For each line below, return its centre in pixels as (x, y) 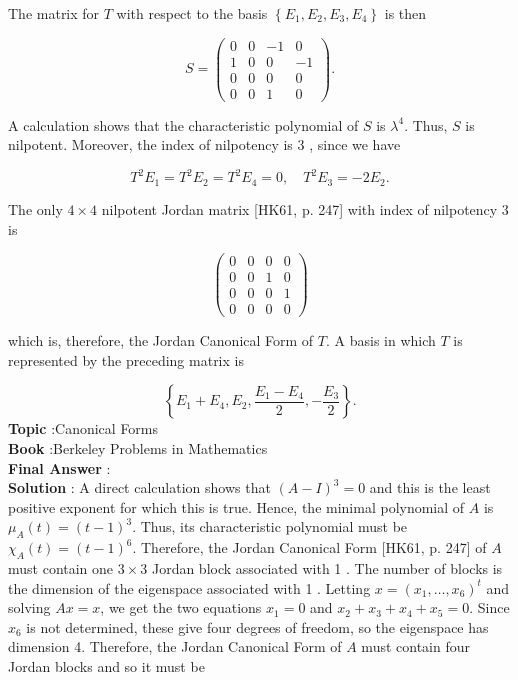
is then (405, 13)
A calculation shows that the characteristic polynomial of (183, 124)
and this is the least (430, 487)
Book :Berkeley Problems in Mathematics (138, 448)
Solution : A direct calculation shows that (139, 487)
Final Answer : (59, 467)
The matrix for (54, 13)
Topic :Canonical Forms (83, 428)
